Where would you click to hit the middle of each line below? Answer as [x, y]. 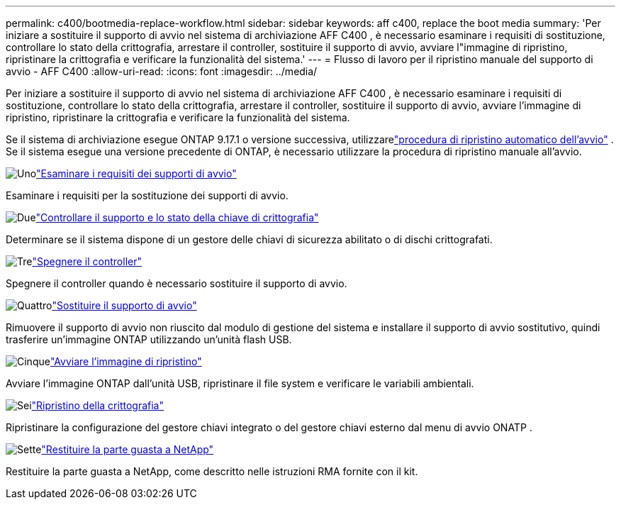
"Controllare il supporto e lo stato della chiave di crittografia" [177, 217]
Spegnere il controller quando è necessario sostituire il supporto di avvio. [177, 283]
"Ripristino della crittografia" [98, 405]
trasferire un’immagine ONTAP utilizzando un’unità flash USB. [149, 339]
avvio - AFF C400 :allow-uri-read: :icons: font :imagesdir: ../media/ [162, 71]
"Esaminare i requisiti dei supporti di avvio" [136, 173]
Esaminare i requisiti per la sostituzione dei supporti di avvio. [147, 195]
